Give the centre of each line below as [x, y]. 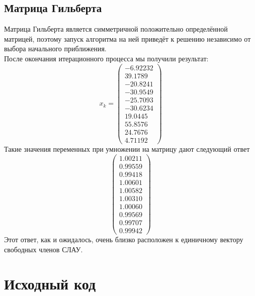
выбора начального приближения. [55, 48]
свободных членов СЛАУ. [44, 249]
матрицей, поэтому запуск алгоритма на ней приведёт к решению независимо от [127, 38]
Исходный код [50, 284]
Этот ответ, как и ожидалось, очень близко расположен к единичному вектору [124, 239]
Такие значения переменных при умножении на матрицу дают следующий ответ [127, 149]
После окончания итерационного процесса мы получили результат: [106, 58]
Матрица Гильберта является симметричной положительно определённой [116, 29]
